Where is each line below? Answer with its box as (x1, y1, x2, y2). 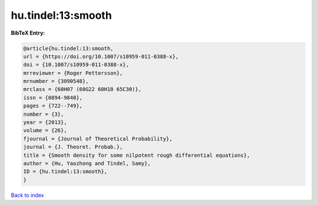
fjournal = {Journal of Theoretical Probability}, (23, 135, 173, 142)
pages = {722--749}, (23, 103, 82, 109)
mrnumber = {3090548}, (23, 78, 89, 85)
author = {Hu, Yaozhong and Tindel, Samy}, (23, 160, 151, 167)
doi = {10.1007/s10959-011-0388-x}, (23, 62, 130, 68)
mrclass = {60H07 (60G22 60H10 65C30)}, (23, 86, 141, 93)
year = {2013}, (23, 119, 67, 126)
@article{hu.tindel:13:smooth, (23, 45, 114, 52)
